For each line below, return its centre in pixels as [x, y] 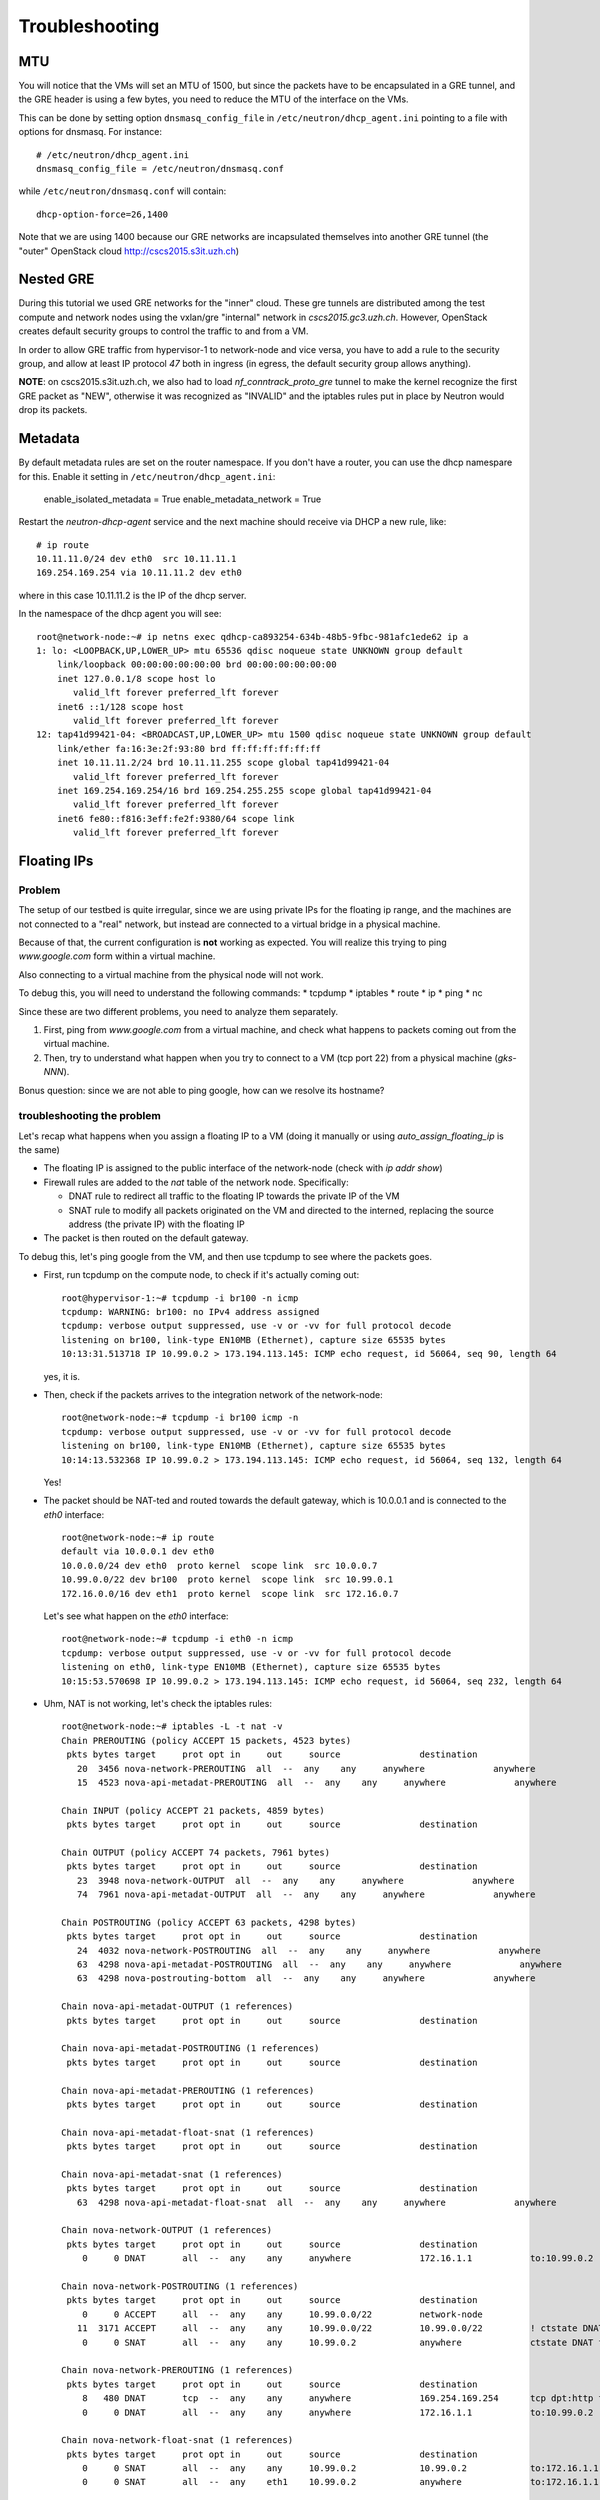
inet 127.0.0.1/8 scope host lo [136, 678]
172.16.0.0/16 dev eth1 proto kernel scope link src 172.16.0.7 [230, 1593]
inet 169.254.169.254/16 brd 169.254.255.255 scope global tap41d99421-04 [244, 790]
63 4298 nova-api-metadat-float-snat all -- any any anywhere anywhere [316, 2202]
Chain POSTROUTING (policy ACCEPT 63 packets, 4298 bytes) [209, 1922]
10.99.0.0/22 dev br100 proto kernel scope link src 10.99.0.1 [227, 1579]
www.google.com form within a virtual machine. [117, 956]
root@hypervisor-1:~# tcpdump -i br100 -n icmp [180, 1298]
